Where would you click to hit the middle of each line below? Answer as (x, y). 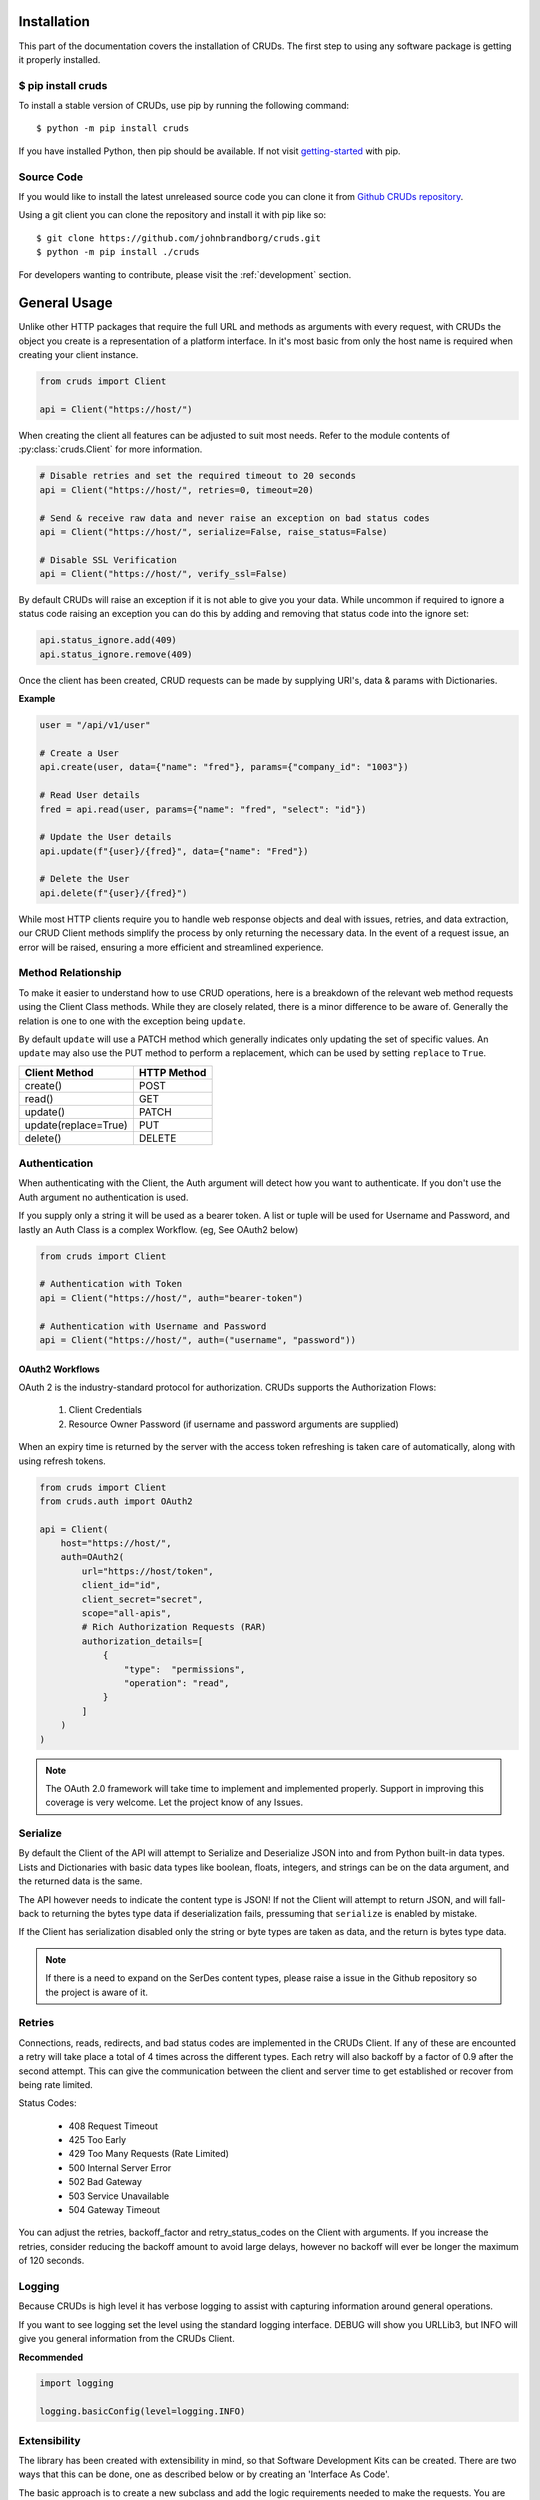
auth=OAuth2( (92, 1557)
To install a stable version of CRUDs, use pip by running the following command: (184, 106)
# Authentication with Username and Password (153, 1326)
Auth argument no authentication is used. (103, 1197)
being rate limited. (56, 2084)
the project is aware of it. (97, 1992)
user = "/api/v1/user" (95, 725)
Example (37, 699)
